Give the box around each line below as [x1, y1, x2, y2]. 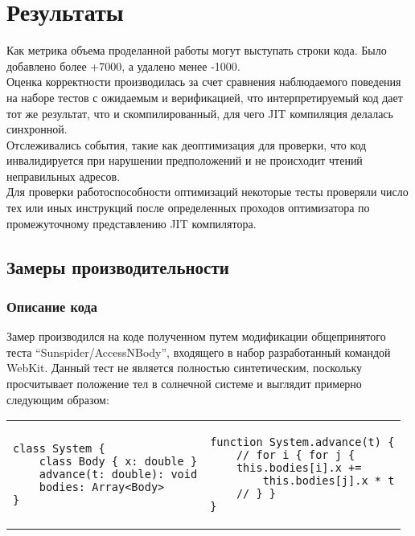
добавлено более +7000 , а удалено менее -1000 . [6, 57, 240, 74]
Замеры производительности [6, 254, 229, 279]
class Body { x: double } [39, 455, 198, 468]
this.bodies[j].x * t [262, 474, 395, 488]
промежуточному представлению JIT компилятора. [6, 215, 257, 231]
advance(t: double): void [39, 468, 198, 481]
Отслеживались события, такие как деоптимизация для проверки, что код [6, 136, 367, 153]
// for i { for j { [236, 448, 355, 462]
